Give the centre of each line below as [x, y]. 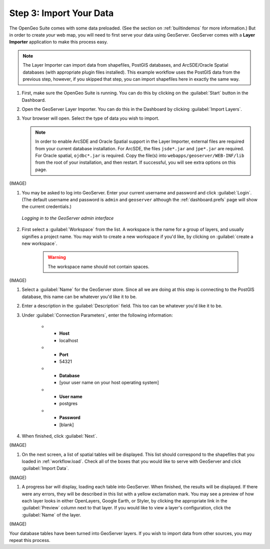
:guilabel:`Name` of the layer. [51, 515]
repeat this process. [30, 540]
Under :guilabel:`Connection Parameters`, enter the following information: [97, 315]
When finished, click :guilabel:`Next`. [59, 436]
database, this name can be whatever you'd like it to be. [79, 297]
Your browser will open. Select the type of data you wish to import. [90, 118]
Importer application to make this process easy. [59, 42]
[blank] [66, 425]
